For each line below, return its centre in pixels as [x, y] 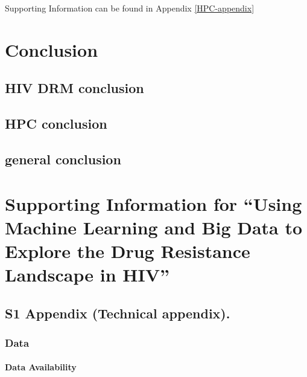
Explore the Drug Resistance [128, 250]
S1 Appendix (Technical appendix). [118, 313]
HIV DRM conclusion [74, 88]
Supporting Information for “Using [153, 203]
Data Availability [41, 367]
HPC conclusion [56, 124]
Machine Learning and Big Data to [154, 227]
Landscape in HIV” [87, 275]
